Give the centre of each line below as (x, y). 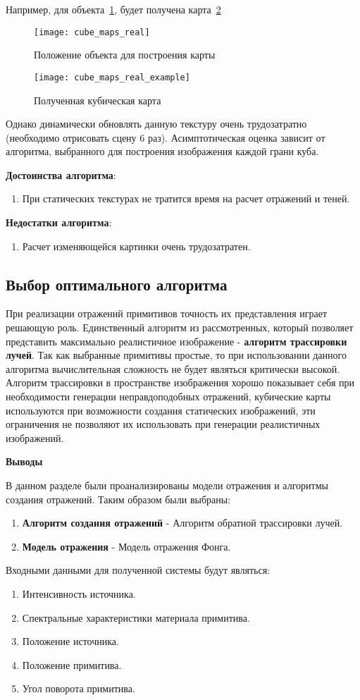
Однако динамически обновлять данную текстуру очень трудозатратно (156, 124)
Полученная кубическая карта (98, 100)
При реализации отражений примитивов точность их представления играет (167, 313)
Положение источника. (70, 641)
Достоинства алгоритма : (61, 174)
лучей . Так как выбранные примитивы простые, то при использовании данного (176, 355)
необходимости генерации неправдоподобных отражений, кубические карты (168, 397)
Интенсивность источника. (79, 593)
